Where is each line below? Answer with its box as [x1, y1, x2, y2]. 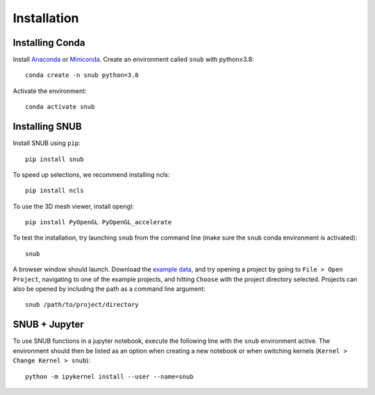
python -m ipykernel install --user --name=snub [25, 372, 194, 380]
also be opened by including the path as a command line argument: [12, 285, 206, 293]
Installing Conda [12, 37, 86, 49]
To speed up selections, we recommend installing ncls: [12, 170, 170, 178]
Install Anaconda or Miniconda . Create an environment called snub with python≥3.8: [12, 56, 254, 64]
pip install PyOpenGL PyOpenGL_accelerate [25, 219, 172, 226]
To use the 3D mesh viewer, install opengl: [12, 202, 135, 210]
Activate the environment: [12, 87, 87, 95]
